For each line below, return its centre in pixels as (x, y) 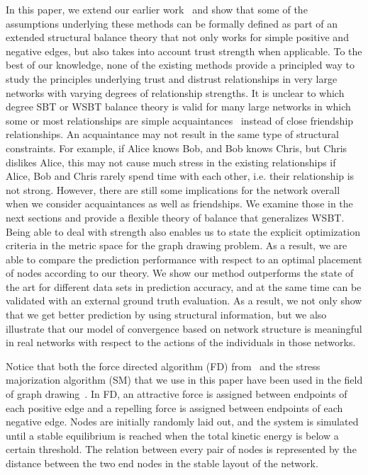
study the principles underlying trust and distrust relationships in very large (172, 78)
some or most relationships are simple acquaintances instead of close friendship (180, 120)
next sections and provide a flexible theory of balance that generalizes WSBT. (175, 217)
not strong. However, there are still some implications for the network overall (173, 189)
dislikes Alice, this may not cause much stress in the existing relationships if (171, 162)
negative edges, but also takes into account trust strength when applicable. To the (184, 51)
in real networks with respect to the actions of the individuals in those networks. (181, 342)
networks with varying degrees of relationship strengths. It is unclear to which (175, 92)
